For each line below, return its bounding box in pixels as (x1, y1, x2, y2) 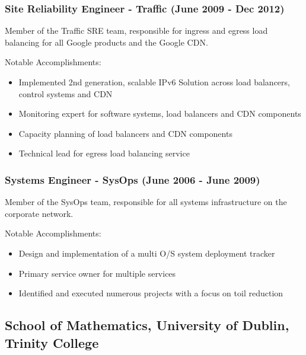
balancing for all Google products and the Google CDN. (5, 36, 208, 48)
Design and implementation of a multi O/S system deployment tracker (18, 247, 275, 259)
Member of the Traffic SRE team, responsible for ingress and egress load (5, 24, 268, 37)
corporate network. (5, 207, 74, 219)
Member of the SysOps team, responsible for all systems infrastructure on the (5, 196, 287, 208)
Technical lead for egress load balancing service (18, 147, 190, 159)
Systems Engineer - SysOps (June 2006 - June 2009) (5, 172, 260, 187)
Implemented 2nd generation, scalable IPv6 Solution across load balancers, (18, 76, 290, 88)
